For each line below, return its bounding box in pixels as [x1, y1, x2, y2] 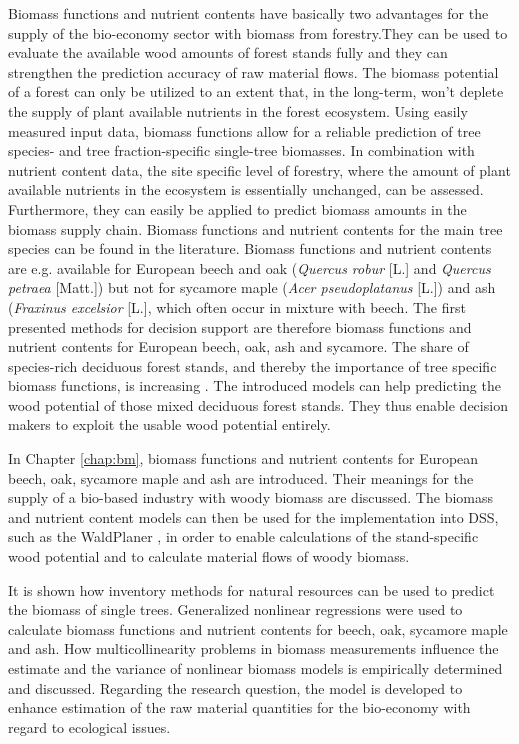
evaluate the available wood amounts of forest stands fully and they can [8, 42, 448, 63]
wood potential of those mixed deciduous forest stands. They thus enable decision [8, 394, 508, 415]
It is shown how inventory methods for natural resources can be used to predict [8, 579, 495, 600]
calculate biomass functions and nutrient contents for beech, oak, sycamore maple [8, 618, 508, 639]
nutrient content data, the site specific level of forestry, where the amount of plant [8, 159, 511, 180]
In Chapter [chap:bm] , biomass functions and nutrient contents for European [8, 448, 479, 469]
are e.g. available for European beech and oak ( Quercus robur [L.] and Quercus [8, 257, 491, 278]
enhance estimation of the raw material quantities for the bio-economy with [8, 697, 471, 718]
